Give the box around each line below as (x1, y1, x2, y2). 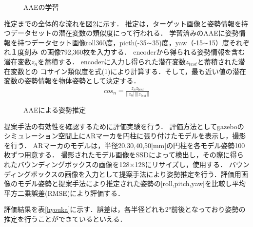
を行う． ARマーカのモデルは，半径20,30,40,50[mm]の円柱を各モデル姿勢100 (4, 140, 245, 150)
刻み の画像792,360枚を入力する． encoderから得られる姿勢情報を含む (24, 47, 245, 57)
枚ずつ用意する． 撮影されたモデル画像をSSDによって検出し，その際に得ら (4, 150, 244, 160)
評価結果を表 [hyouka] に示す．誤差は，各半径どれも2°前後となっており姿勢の (4, 204, 246, 214)
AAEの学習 (23, 2, 59, 12)
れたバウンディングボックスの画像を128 (4, 159, 130, 170)
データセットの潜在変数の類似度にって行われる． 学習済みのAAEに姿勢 (10, 28, 239, 38)
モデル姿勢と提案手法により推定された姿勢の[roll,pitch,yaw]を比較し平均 (17, 178, 246, 189)
